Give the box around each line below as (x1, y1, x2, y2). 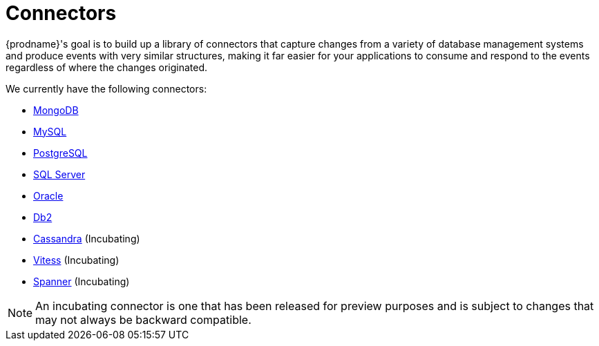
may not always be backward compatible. (35, 312, 251, 327)
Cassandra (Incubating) (33, 232, 140, 244)
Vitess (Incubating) (33, 253, 120, 266)
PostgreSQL (33, 146, 88, 159)
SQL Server (33, 168, 86, 180)
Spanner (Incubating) (33, 275, 130, 287)
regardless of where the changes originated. (6, 61, 208, 73)
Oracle (33, 189, 64, 202)
